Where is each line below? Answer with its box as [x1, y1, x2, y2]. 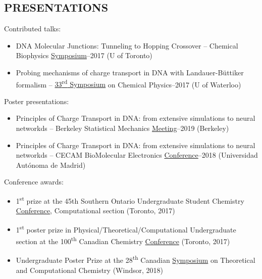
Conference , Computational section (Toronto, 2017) [16, 205, 175, 216]
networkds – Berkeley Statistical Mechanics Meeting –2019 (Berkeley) [16, 123, 229, 133]
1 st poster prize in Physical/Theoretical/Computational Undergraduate [16, 222, 236, 235]
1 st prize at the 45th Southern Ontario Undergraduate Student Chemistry [16, 194, 244, 206]
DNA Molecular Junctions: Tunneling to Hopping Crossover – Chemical [16, 40, 238, 51]
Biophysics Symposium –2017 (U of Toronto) [16, 50, 152, 61]
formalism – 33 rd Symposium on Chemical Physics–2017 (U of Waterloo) [16, 77, 241, 89]
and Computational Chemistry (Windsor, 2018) [16, 264, 163, 275]
